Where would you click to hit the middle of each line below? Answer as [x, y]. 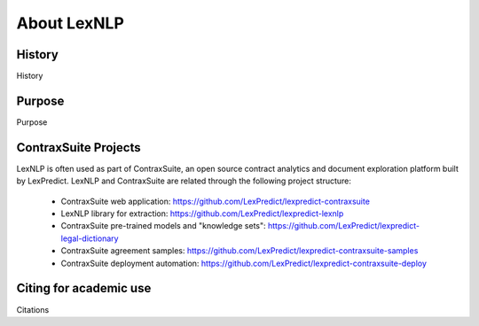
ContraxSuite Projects [79, 147]
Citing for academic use [84, 288]
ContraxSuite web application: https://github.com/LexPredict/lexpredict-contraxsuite [215, 201]
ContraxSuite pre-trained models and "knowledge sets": [163, 226]
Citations [33, 309]
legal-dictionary [90, 238]
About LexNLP [70, 23]
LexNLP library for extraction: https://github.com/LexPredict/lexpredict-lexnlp [202, 213]
